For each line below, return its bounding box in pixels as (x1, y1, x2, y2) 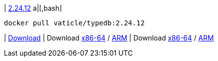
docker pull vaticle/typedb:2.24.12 (4, 19, 145, 27)
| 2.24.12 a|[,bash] (4, 4, 62, 12)
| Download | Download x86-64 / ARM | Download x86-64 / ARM (4, 34, 214, 42)
